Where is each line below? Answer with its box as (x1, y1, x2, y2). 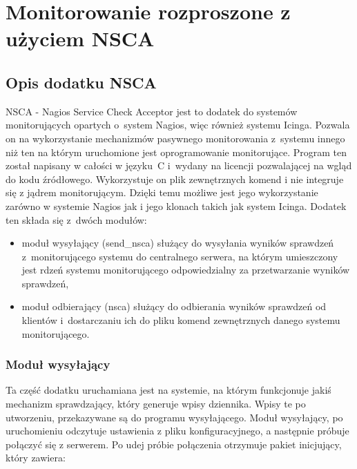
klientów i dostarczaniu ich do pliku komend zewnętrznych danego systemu (21, 313, 340, 327)
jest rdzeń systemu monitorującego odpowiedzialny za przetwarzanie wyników (21, 262, 350, 277)
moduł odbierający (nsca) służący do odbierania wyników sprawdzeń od (21, 299, 327, 314)
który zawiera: (6, 450, 66, 465)
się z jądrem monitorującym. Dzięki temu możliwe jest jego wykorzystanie (6, 185, 318, 200)
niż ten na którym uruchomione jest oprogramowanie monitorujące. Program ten (6, 144, 347, 159)
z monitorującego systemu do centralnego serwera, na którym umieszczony (21, 249, 338, 263)
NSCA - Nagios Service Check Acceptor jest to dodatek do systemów (6, 104, 298, 118)
